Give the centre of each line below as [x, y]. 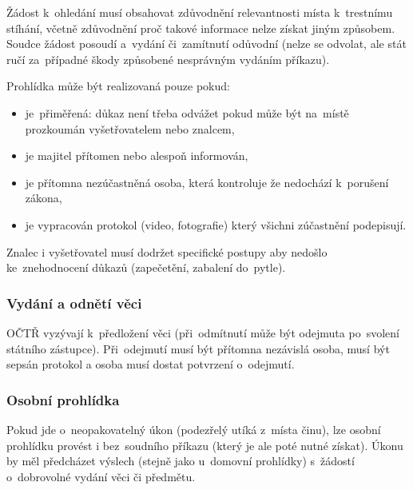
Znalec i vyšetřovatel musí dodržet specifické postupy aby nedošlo [167, 251]
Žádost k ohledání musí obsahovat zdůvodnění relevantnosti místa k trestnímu [200, 12]
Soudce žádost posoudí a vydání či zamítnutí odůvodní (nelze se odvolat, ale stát [206, 44]
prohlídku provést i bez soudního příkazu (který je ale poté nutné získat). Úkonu [205, 445]
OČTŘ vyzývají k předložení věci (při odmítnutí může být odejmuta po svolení [203, 332]
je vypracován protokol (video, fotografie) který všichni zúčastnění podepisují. [216, 224]
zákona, [44, 198]
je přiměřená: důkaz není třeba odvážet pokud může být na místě [187, 112]
